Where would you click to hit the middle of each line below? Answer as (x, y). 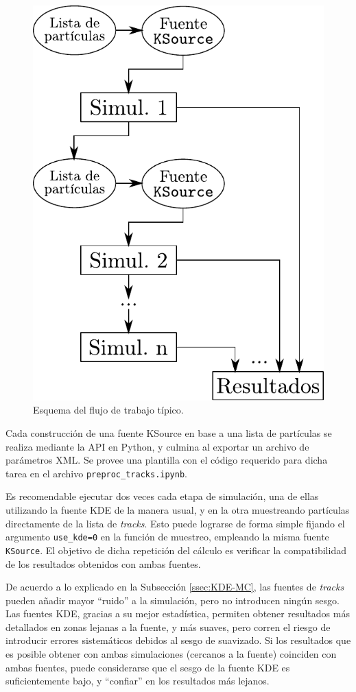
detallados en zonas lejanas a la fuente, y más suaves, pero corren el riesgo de (168, 627)
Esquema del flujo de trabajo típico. (108, 410)
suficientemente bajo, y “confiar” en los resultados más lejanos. (138, 681)
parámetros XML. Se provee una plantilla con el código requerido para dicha (167, 460)
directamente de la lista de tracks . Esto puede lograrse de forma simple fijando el (175, 523)
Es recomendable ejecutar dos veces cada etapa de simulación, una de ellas (162, 496)
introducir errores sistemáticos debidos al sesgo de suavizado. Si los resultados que (178, 640)
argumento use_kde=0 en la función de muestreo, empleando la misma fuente (167, 537)
